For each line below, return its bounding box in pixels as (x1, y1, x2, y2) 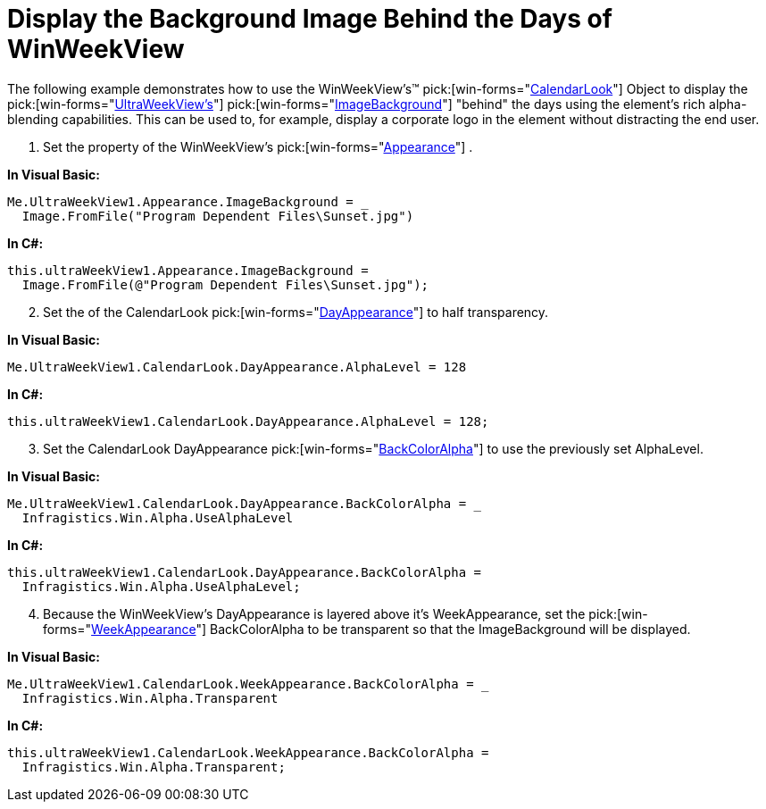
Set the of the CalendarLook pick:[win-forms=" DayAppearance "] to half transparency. (43, 304, 549, 320)
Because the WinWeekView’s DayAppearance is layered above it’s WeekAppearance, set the (43, 605, 586, 621)
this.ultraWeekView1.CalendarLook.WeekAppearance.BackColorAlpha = (7, 745, 489, 760)
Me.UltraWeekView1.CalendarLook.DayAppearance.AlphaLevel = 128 (7, 359, 467, 374)
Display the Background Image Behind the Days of (7, 4, 612, 34)
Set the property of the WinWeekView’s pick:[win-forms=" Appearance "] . (43, 138, 473, 154)
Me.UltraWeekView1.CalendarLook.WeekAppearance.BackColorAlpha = (7, 676, 474, 691)
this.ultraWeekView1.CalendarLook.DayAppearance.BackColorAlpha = (7, 564, 482, 580)
